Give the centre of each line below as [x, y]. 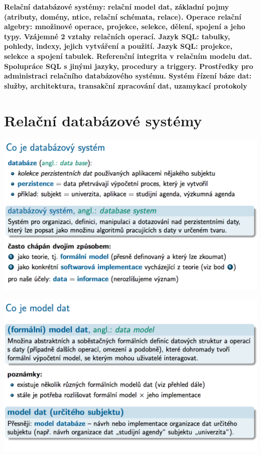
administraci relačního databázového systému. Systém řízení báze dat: [128, 76]
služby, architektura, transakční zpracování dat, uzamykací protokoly [126, 85]
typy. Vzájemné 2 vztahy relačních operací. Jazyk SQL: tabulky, [117, 36]
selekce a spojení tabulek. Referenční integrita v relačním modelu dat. [128, 56]
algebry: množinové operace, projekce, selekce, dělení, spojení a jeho [125, 26]
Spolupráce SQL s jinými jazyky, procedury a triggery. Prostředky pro [129, 66]
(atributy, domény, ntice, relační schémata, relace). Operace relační [123, 16]
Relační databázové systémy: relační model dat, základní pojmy [116, 7]
